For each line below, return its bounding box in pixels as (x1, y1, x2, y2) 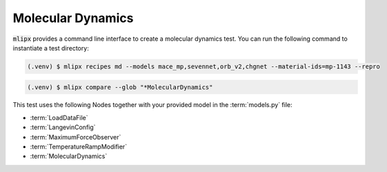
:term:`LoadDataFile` (30, 113, 89, 122)
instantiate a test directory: (12, 44, 89, 52)
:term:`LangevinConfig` (30, 123, 96, 131)
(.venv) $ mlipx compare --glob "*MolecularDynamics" (27, 83, 213, 91)
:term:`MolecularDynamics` (30, 152, 108, 160)
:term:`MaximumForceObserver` (30, 133, 121, 141)
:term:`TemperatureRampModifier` (30, 142, 128, 151)
